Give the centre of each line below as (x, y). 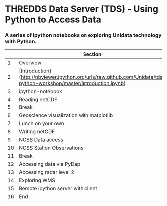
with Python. (21, 42)
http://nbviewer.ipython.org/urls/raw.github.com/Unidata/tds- (93, 77)
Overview (30, 63)
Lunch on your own (42, 124)
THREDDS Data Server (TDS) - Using (82, 9)
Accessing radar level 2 (47, 172)
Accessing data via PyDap (50, 164)
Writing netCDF (37, 132)
